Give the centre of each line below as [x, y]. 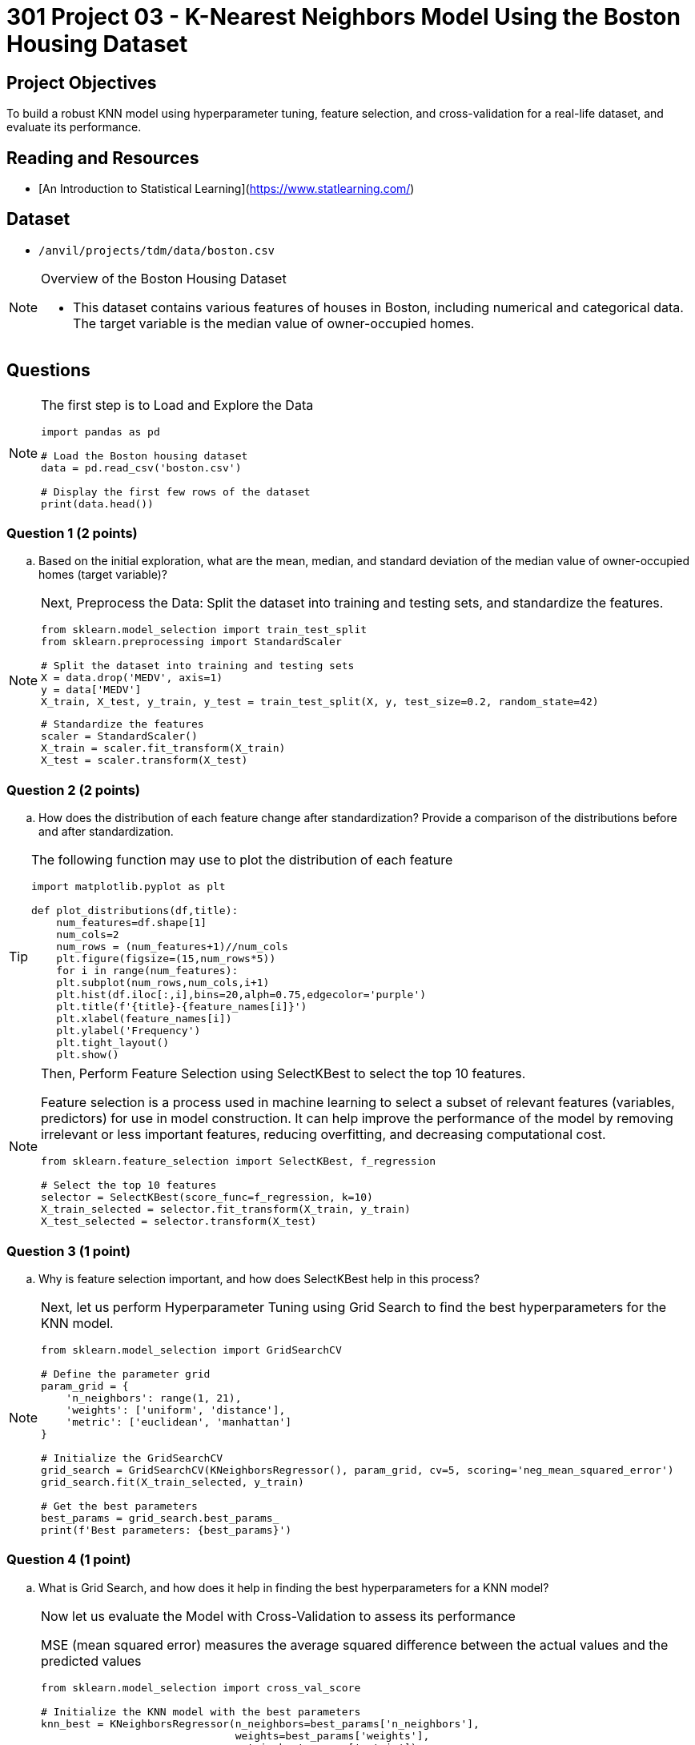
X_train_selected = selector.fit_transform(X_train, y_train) [226, 1209]
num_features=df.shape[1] [132, 923]
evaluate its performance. [74, 127]
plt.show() [88, 1055]
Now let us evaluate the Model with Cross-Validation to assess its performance [278, 1616]
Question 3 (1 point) [68, 1251]
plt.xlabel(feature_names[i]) [144, 1019]
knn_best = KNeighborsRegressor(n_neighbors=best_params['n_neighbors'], [260, 1723]
